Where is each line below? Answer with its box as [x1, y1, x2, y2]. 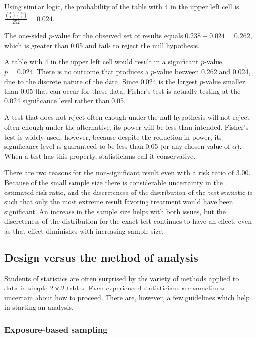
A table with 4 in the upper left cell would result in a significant [4, 56, 199, 67]
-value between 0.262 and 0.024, [154, 66, 251, 76]
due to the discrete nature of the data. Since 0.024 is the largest [4, 76, 198, 86]
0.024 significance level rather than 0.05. [4, 95, 126, 105]
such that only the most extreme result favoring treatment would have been [4, 196, 233, 207]
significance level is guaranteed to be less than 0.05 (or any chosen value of [4, 141, 230, 151]
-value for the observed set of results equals [52, 30, 183, 41]
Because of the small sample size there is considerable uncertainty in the [4, 177, 223, 187]
